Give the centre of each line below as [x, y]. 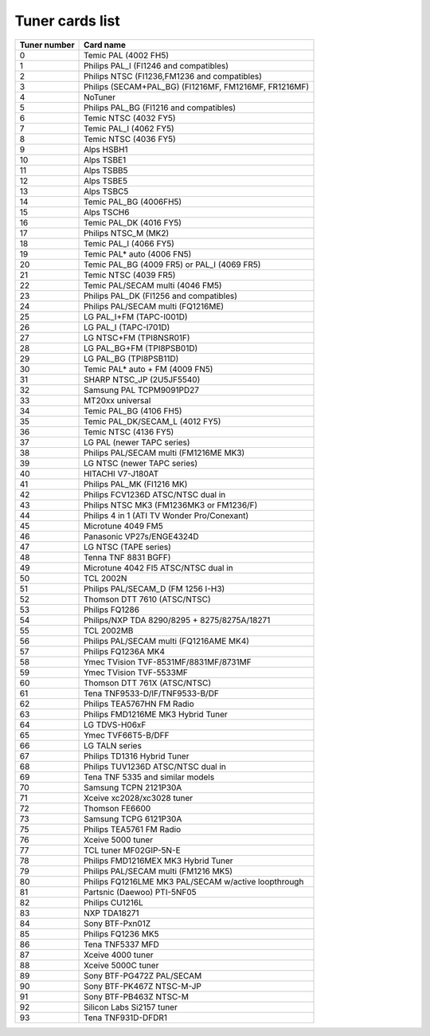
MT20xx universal [117, 400]
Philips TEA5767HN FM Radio [139, 704]
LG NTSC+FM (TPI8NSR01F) [137, 337]
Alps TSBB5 [106, 170]
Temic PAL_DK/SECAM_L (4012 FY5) [152, 421]
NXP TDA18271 [111, 912]
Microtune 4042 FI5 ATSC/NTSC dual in [159, 567]
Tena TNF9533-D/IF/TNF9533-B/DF [151, 693]
